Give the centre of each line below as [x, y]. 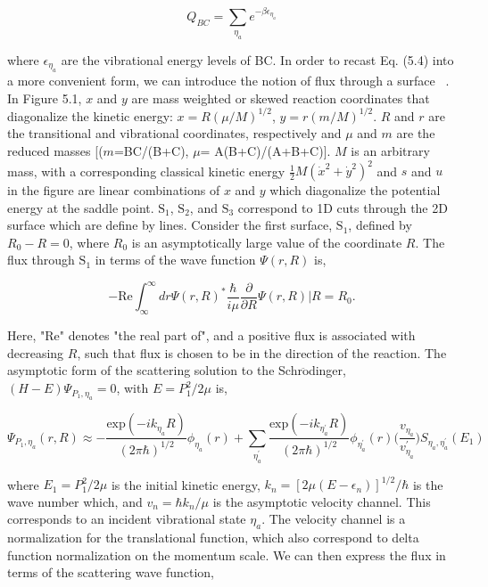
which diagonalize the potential [355, 190]
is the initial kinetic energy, [186, 484]
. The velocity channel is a [334, 519]
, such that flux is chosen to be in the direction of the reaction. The [262, 352]
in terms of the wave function [175, 260]
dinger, [327, 370]
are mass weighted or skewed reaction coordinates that [281, 98]
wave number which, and [75, 501]
